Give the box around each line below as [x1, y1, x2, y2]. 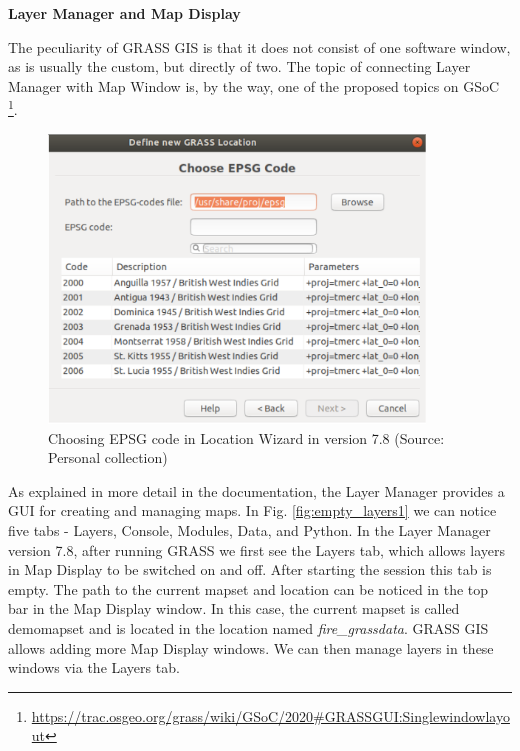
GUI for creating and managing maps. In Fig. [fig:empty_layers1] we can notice [8, 500, 497, 521]
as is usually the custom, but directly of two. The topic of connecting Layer [8, 56, 471, 77]
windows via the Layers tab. [8, 657, 180, 678]
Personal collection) [48, 447, 168, 468]
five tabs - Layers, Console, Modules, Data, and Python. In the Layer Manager [8, 520, 491, 541]
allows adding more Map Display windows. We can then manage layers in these [8, 637, 494, 658]
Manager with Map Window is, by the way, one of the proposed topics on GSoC [8, 75, 500, 96]
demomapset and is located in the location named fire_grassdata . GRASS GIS [8, 618, 489, 639]
